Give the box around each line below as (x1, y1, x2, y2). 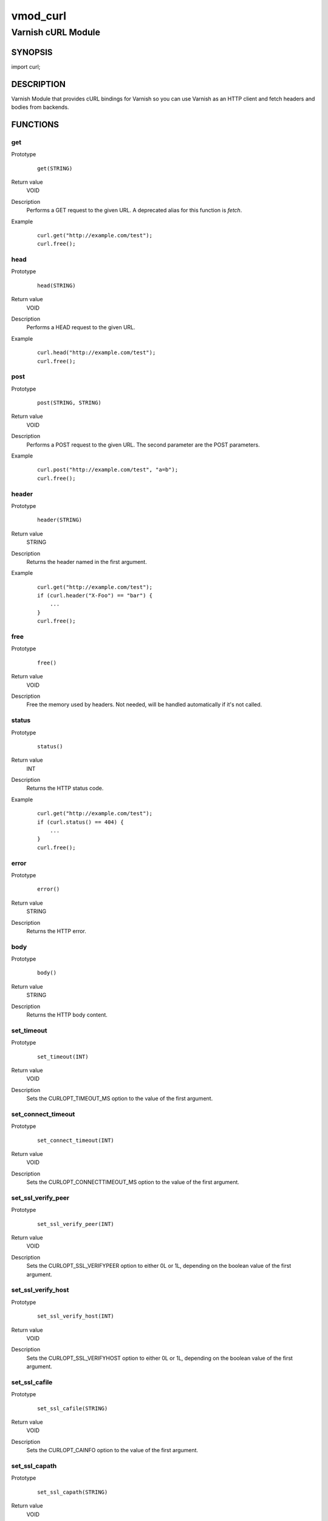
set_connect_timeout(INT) (37, 1136, 115, 1144)
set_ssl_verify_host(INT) (37, 1313, 115, 1320)
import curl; (11, 63, 41, 70)
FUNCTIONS (11, 119, 60, 130)
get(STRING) (37, 165, 73, 172)
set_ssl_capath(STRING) (37, 1488, 108, 1495)
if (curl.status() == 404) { (37, 818, 124, 826)
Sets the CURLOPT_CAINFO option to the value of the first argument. (26, 1447, 199, 1454)
